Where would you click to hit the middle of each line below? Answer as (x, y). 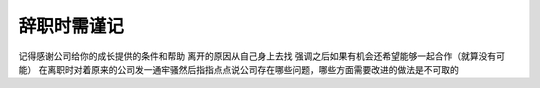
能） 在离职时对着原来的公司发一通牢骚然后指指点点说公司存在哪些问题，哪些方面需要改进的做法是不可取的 (238, 69)
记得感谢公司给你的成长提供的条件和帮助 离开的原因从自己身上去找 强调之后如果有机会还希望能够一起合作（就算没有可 (261, 56)
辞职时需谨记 (71, 26)
